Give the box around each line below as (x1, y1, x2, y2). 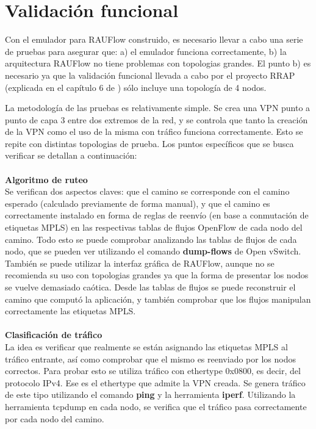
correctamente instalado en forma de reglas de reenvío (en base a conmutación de (5, 209, 309, 222)
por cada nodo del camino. (5, 412, 104, 425)
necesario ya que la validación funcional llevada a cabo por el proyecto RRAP (5, 68, 295, 81)
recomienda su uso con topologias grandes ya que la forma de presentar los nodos (5, 269, 309, 281)
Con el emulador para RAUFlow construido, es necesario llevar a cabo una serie (5, 33, 303, 46)
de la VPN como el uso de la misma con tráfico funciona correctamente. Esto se (5, 125, 303, 138)
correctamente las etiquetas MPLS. (5, 305, 136, 317)
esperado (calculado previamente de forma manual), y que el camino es (5, 196, 270, 209)
